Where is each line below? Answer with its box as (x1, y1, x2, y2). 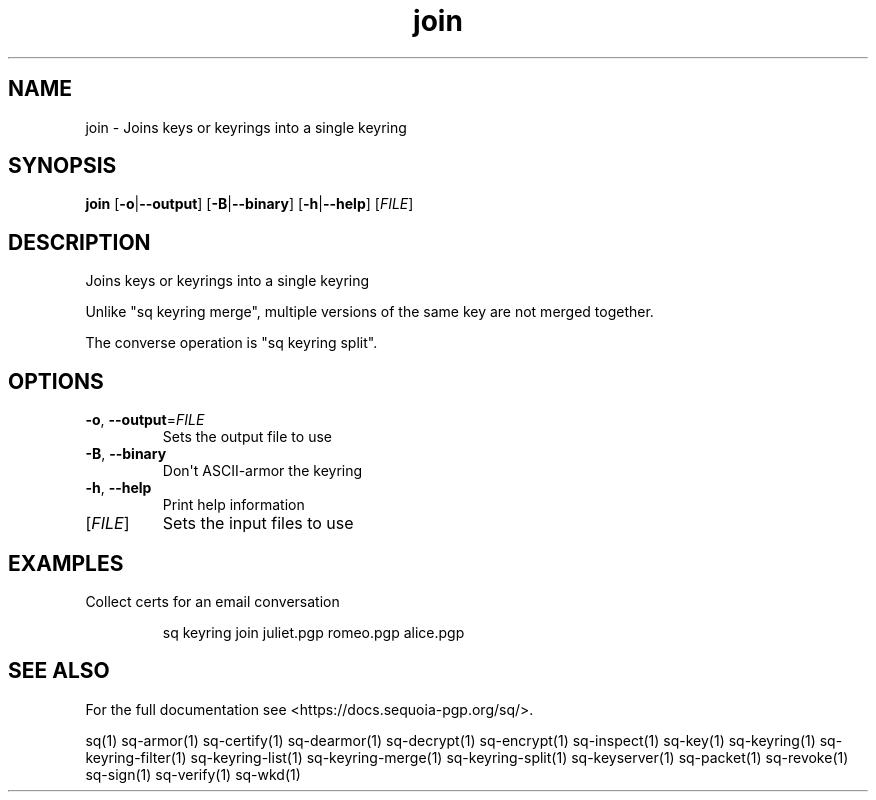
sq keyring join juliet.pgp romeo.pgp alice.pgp (162, 623, 465, 641)
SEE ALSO (8, 658, 110, 684)
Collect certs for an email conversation (85, 592, 340, 610)
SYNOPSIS (8, 153, 117, 179)
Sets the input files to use (162, 513, 354, 534)
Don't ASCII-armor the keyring (162, 462, 363, 480)
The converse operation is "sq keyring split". (85, 334, 378, 352)
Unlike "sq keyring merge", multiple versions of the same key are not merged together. (85, 303, 654, 321)
